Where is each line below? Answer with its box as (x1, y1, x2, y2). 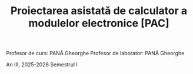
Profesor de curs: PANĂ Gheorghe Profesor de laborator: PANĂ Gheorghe (6, 50, 185, 57)
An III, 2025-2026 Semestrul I (6, 61, 78, 68)
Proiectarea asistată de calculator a (11, 4, 187, 18)
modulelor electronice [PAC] (28, 16, 169, 30)
